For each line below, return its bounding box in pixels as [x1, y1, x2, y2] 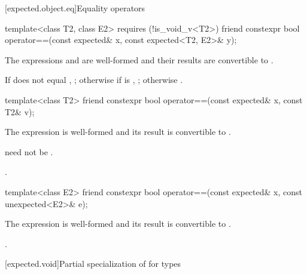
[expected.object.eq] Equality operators [5, 2, 145, 14]
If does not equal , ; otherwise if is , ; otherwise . [5, 73, 183, 86]
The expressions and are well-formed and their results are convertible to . [5, 53, 273, 66]
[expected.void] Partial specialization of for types [5, 257, 181, 270]
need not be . [5, 145, 53, 158]
